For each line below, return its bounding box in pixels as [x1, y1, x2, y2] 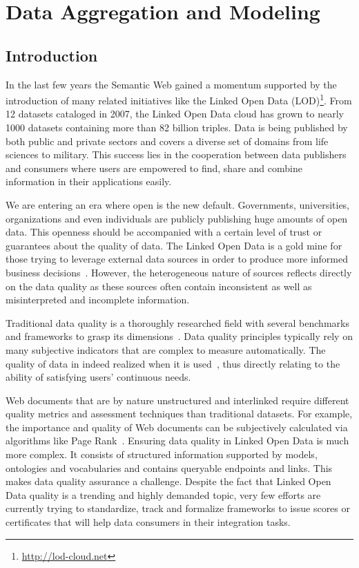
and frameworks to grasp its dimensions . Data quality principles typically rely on [6, 329, 353, 343]
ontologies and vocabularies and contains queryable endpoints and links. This [6, 460, 333, 475]
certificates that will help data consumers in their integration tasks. [6, 515, 291, 529]
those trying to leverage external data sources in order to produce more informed [6, 252, 349, 266]
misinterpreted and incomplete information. [6, 292, 190, 307]
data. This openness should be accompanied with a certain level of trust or [6, 225, 322, 239]
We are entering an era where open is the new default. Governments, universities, [6, 197, 350, 211]
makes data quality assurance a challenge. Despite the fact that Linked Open [6, 474, 331, 489]
